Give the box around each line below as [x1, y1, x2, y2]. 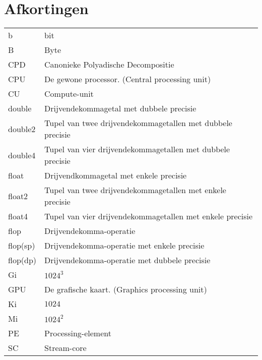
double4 [8, 149, 36, 161]
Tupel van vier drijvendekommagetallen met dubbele [44, 143, 230, 155]
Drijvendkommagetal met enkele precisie [44, 169, 187, 182]
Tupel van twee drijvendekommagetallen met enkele [44, 184, 226, 196]
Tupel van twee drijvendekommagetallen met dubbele [44, 117, 232, 129]
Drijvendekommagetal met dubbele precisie [44, 102, 196, 114]
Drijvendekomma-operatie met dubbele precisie [44, 254, 211, 266]
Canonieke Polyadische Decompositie [44, 58, 174, 71]
